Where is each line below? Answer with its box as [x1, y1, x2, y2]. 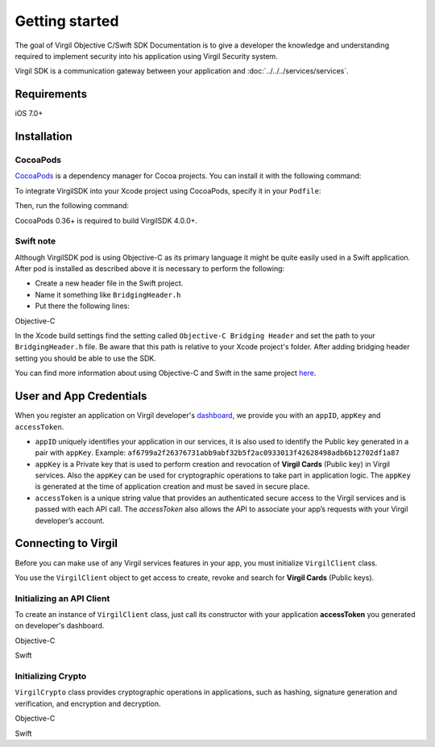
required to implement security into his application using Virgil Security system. [14, 51, 278, 61]
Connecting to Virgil [14, 536, 118, 550]
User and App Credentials [14, 390, 147, 403]
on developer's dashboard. [14, 621, 105, 631]
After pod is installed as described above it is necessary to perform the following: [14, 264, 285, 273]
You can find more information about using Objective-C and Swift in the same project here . [14, 368, 317, 378]
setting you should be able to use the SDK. [14, 353, 156, 363]
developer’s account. [35, 515, 105, 525]
